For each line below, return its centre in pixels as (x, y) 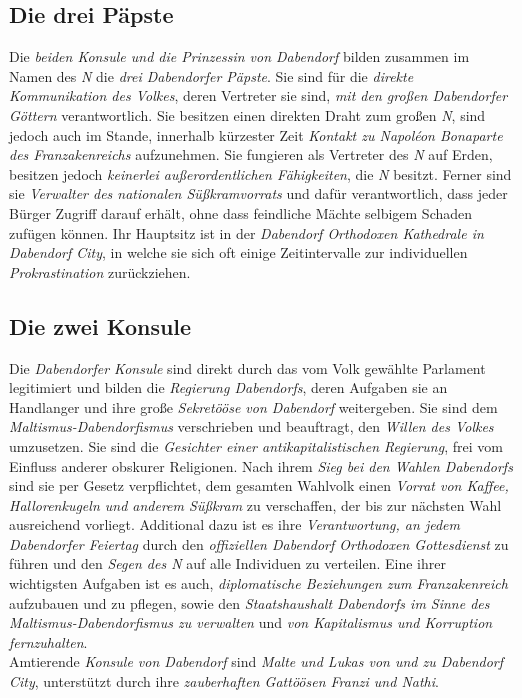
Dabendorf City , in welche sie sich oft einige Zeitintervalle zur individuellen (238, 252)
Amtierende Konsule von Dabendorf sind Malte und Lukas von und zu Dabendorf (256, 661)
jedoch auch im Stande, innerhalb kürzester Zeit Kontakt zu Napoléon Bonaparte (256, 134)
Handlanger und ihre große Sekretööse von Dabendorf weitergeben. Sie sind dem (253, 406)
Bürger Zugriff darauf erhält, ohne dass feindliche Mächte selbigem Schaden (241, 212)
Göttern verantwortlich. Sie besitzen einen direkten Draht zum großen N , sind (247, 114)
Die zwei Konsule (100, 325)
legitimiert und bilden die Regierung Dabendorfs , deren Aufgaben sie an (228, 387)
